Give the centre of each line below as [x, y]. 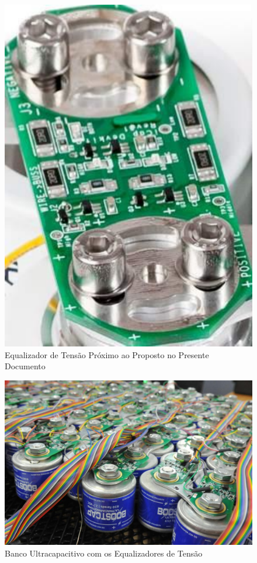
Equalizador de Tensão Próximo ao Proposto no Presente [107, 354]
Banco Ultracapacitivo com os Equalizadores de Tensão [104, 553]
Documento [25, 366]
